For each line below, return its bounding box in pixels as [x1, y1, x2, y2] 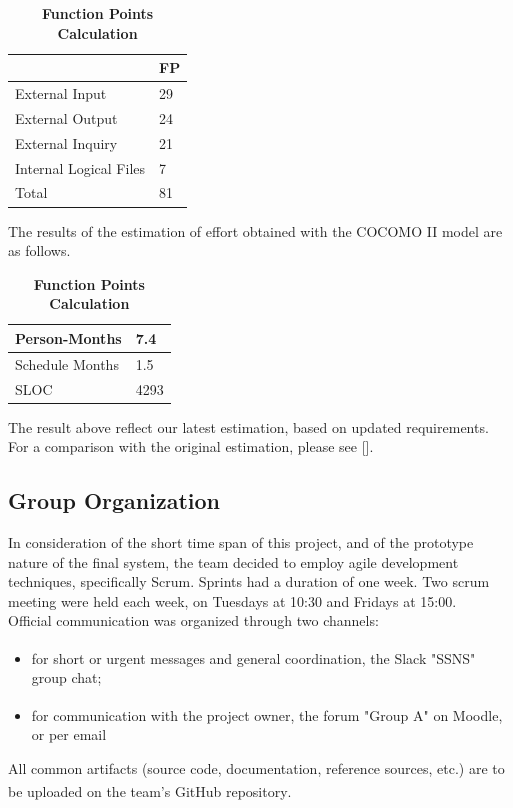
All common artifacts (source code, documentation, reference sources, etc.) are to [8, 757, 505, 778]
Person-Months [15, 327, 122, 348]
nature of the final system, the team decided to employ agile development [8, 551, 459, 572]
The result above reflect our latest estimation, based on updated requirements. [8, 416, 489, 437]
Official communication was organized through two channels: [8, 610, 379, 631]
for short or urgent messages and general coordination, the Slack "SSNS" [31, 647, 476, 668]
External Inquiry [15, 132, 118, 153]
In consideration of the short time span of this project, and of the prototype [8, 532, 474, 553]
